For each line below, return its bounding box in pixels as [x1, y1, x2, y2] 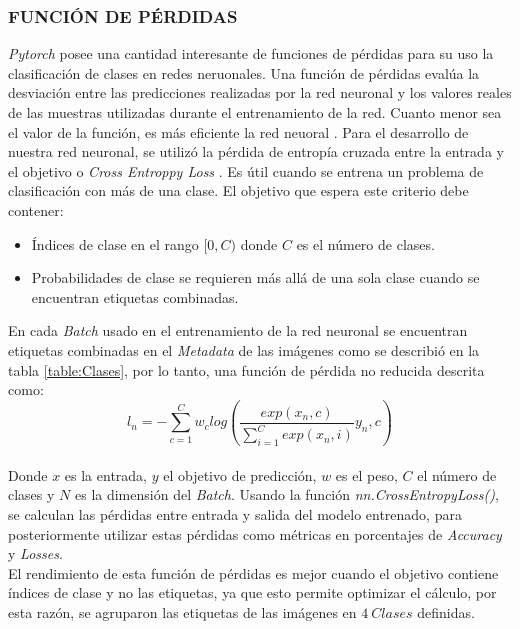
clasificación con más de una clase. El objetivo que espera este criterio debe [8, 180, 469, 201]
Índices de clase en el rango [31, 233, 199, 254]
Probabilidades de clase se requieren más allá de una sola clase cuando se [31, 267, 480, 288]
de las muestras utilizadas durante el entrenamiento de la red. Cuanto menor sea [8, 102, 502, 122]
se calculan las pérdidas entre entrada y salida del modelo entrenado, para [8, 504, 462, 525]
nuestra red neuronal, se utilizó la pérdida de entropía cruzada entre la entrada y [8, 141, 504, 162]
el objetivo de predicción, [163, 464, 317, 485]
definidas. [417, 602, 475, 622]
